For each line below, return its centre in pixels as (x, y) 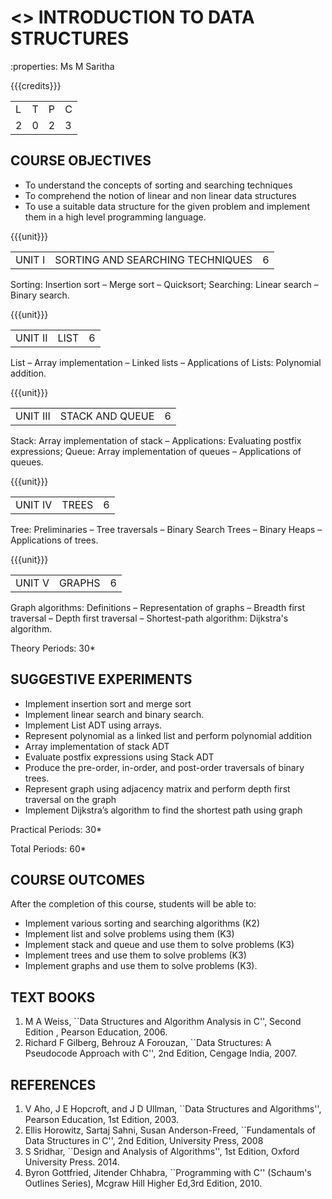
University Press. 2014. (72, 1162)
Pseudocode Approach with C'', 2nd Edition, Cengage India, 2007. (161, 1053)
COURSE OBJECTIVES (81, 161)
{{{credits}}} (36, 85)
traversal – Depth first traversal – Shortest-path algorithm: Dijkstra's (149, 618)
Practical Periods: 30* (56, 829)
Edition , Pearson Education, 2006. (96, 1032)
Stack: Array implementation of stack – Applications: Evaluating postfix (156, 440)
